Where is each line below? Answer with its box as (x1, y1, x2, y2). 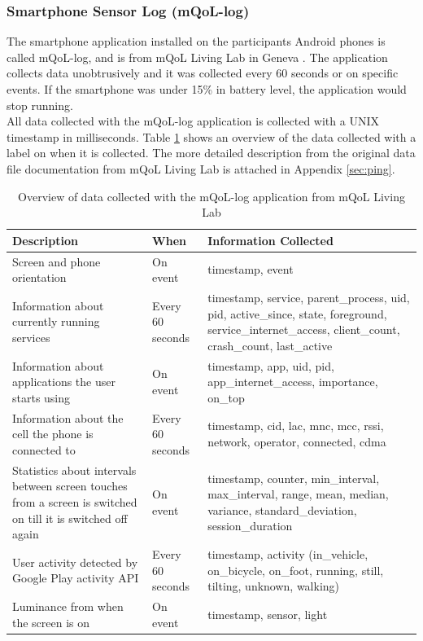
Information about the (12, 409, 124, 426)
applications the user (12, 373, 116, 390)
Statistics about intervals (12, 461, 137, 478)
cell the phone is (12, 425, 94, 442)
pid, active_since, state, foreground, (207, 305, 387, 322)
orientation (12, 269, 67, 286)
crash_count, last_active (207, 336, 333, 353)
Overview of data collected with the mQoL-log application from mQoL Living (18, 187, 405, 204)
